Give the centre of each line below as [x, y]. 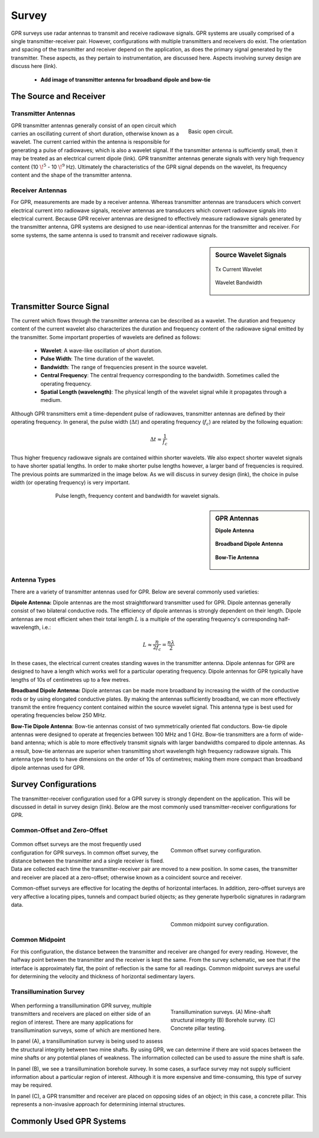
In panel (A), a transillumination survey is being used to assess [87, 1041]
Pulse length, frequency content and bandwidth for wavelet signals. [137, 496]
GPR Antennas [237, 518]
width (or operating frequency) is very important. [70, 482]
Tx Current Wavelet [239, 269]
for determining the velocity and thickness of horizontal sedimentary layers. [103, 976]
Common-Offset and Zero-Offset [59, 831]
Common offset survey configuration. [216, 851]
